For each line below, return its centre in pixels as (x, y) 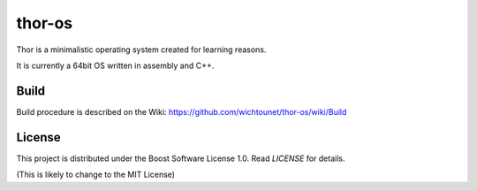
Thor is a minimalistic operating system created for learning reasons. (141, 50)
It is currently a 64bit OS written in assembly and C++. (115, 65)
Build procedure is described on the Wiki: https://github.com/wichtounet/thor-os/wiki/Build (182, 111)
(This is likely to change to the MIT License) (96, 175)
